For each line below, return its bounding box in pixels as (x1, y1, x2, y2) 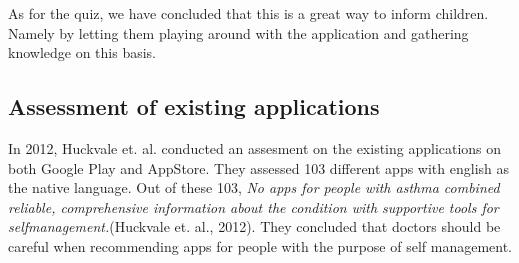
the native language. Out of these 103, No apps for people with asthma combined (8, 177, 500, 198)
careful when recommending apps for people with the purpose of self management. (8, 235, 512, 256)
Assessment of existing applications (8, 91, 380, 122)
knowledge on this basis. (8, 42, 157, 63)
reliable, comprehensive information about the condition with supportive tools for (8, 196, 499, 217)
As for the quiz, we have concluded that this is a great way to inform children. (8, 3, 489, 23)
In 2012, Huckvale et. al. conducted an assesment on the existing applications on (8, 137, 502, 158)
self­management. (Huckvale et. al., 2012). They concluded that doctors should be (8, 216, 501, 237)
